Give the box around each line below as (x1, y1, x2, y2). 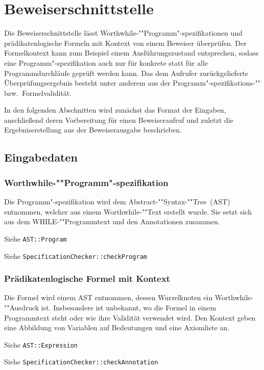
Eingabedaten (4, 149, 78, 165)
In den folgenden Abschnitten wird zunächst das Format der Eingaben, (4, 104, 226, 115)
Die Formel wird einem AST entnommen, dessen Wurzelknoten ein (4, 292, 213, 303)
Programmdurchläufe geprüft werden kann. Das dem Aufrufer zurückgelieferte (4, 67, 249, 78)
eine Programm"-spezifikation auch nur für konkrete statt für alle (4, 57, 208, 68)
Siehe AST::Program (4, 233, 67, 244)
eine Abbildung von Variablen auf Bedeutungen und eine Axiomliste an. (4, 322, 229, 333)
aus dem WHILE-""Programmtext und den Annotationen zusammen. (4, 216, 220, 227)
